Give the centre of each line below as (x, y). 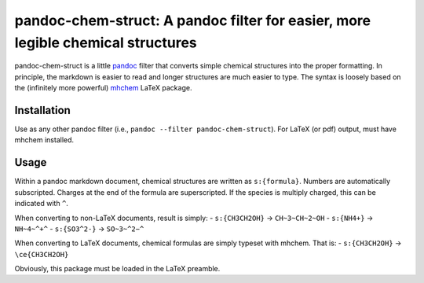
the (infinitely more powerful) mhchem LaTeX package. (103, 88)
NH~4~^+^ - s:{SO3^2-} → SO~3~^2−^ (79, 229)
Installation (42, 110)
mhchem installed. (44, 140)
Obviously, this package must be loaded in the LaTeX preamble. (117, 269)
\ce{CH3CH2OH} (42, 254)
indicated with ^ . (41, 204)
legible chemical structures (106, 42)
